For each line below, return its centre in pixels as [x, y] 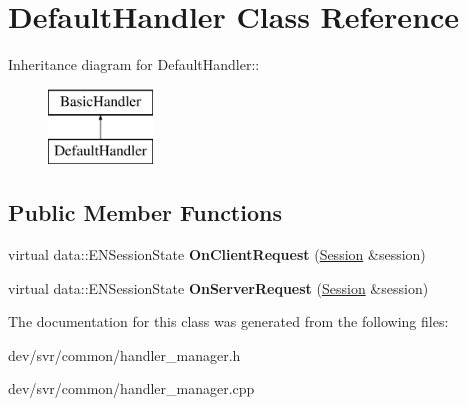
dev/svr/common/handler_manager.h [124, 354]
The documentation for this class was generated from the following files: [228, 321]
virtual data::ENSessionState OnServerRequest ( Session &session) [218, 287]
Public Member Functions [145, 212]
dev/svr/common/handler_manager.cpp [131, 388]
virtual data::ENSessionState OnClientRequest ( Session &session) [217, 254]
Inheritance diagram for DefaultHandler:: [134, 64]
